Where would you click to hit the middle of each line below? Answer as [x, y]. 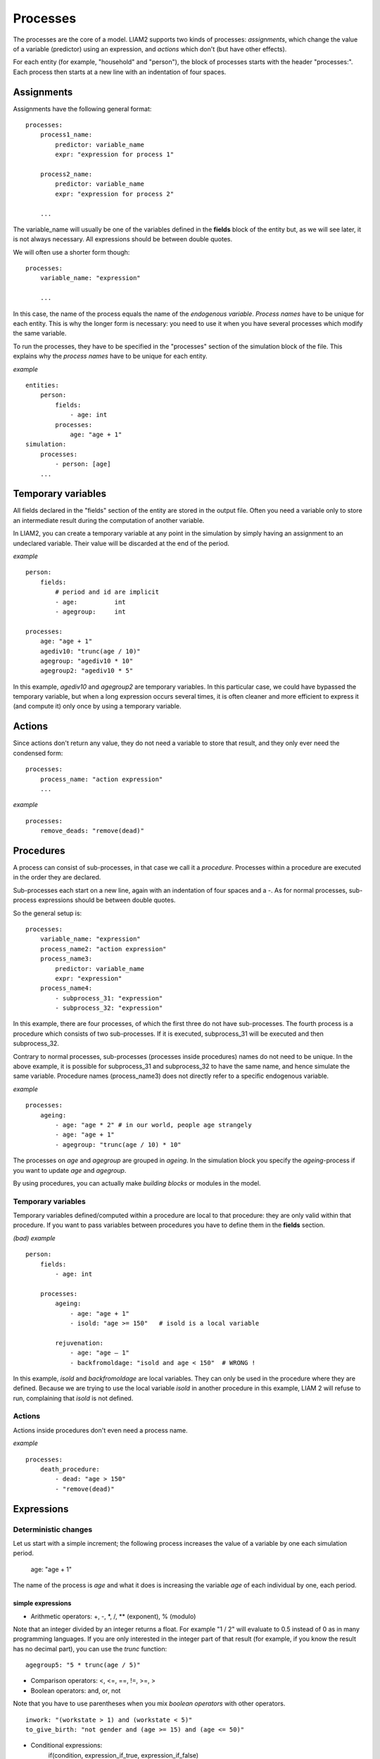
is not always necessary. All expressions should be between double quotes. [122, 239]
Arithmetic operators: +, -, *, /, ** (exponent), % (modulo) [113, 1616]
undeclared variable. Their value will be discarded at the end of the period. [121, 543]
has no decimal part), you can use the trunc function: [90, 1649]
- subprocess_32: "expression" [109, 1008]
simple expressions [42, 1604]
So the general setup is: [47, 913]
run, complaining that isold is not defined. [73, 1398]
